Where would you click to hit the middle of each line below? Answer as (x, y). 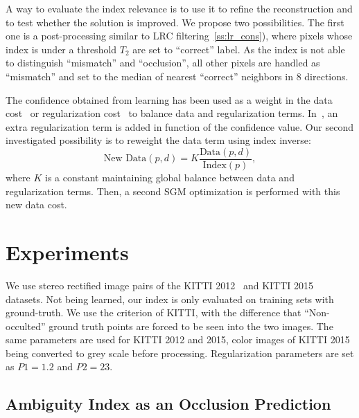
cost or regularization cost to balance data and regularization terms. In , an (172, 113)
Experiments (67, 252)
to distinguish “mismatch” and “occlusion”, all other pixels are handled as (163, 63)
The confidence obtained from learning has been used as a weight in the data (169, 99)
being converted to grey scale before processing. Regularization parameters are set (180, 353)
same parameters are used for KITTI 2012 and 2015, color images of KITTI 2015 (178, 339)
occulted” (26, 326)
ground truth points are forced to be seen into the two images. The (191, 326)
